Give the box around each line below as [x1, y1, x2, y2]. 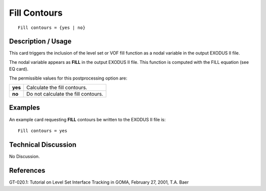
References [9, 166, 45, 174]
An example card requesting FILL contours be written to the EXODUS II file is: [9, 116, 166, 122]
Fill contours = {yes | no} [18, 25, 86, 30]
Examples [9, 104, 40, 112]
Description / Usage [9, 37, 71, 46]
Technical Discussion [9, 140, 76, 149]
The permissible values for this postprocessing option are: [9, 75, 128, 81]
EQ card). [9, 66, 29, 72]
